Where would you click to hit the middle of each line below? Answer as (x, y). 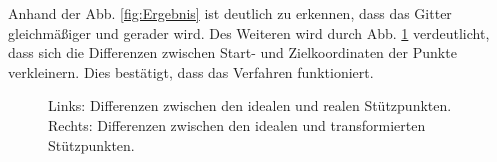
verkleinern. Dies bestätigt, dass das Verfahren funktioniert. (191, 71)
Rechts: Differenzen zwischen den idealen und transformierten (237, 124)
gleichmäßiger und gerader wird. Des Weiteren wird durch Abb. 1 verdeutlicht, (249, 32)
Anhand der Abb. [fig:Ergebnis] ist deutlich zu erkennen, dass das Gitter (230, 13)
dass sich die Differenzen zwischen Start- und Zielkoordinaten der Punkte (232, 52)
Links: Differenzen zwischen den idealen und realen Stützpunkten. (250, 105)
